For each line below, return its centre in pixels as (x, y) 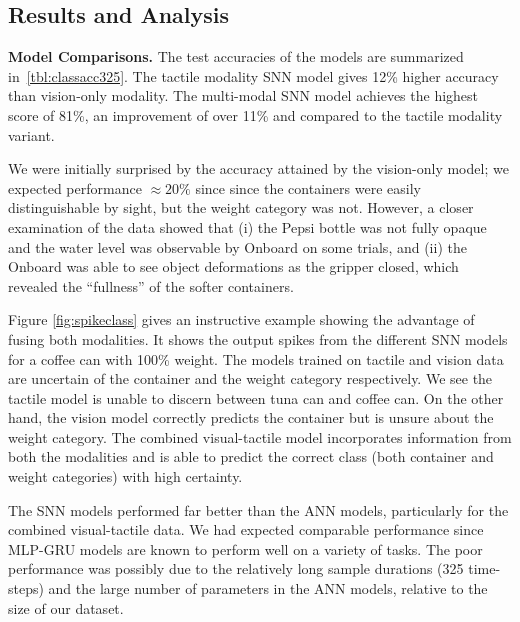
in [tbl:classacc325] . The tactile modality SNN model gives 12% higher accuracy (253, 75)
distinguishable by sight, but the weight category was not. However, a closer (241, 207)
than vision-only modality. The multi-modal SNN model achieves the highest (243, 95)
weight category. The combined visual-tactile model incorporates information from (260, 436)
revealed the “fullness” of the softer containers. (151, 285)
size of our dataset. (66, 607)
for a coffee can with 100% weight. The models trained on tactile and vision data (256, 358)
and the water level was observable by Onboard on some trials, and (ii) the (237, 246)
